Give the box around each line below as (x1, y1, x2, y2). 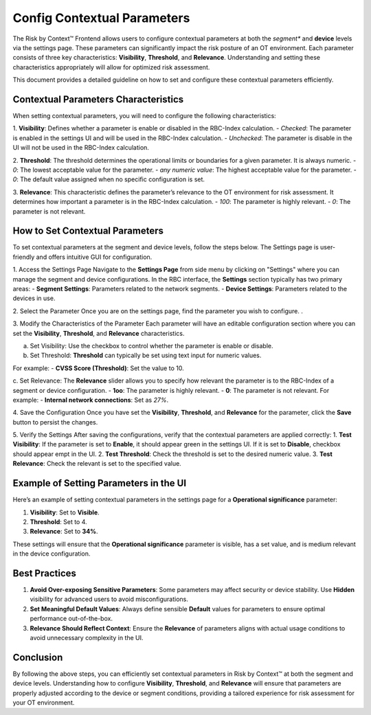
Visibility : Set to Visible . (30, 508, 100, 517)
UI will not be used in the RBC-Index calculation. (12, 144, 149, 152)
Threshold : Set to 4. (30, 517, 87, 525)
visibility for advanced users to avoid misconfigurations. (30, 595, 189, 604)
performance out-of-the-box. (30, 615, 113, 623)
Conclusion (12, 651, 63, 663)
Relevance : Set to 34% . (30, 527, 99, 536)
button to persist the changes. (12, 418, 98, 426)
